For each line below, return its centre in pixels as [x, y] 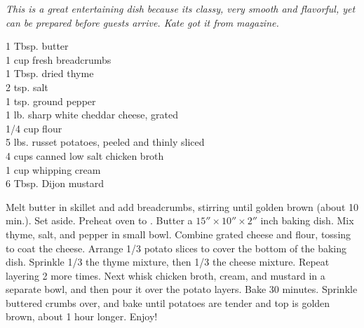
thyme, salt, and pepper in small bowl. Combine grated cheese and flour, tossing [178, 234]
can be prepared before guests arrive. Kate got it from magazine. [142, 22]
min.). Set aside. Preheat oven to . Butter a [99, 220]
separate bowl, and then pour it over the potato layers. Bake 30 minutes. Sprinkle [182, 289]
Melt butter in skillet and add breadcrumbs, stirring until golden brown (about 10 [182, 206]
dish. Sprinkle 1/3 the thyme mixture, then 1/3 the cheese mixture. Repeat [168, 262]
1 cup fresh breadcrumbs [59, 59]
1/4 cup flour [34, 128]
